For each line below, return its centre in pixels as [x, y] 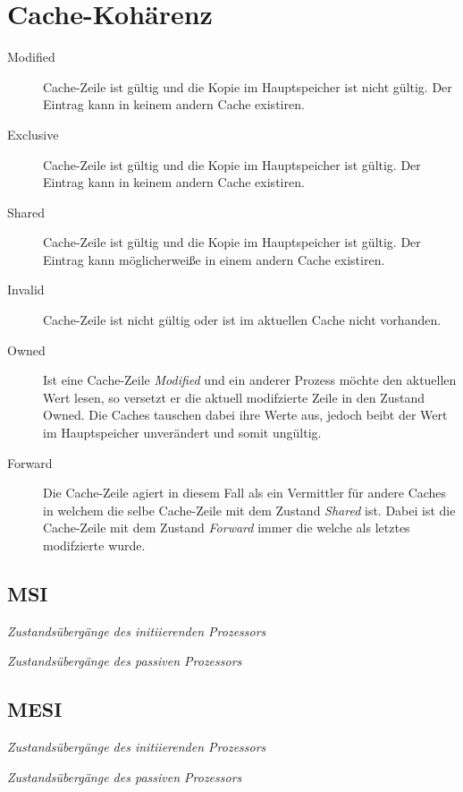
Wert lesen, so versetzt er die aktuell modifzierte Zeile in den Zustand [234, 397]
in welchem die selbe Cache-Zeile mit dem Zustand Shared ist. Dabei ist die [249, 510]
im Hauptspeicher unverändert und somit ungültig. [182, 433]
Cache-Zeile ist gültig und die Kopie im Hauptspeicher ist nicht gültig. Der [248, 86]
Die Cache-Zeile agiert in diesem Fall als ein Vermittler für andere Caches [245, 493]
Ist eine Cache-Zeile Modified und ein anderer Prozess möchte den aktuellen [250, 380]
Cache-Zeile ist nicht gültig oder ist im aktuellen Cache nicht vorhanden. [242, 320]
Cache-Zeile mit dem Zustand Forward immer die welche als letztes [227, 528]
